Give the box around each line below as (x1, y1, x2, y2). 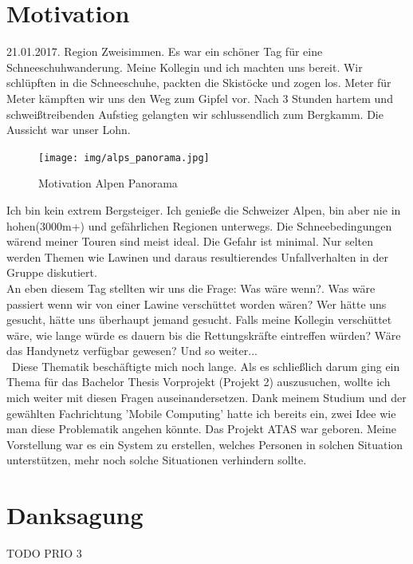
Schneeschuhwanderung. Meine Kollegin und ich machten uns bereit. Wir (6, 58, 363, 75)
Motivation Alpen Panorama (38, 175, 178, 191)
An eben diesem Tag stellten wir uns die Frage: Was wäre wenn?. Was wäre (6, 279, 376, 296)
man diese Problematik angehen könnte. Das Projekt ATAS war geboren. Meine (6, 420, 396, 437)
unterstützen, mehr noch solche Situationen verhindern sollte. (6, 452, 307, 468)
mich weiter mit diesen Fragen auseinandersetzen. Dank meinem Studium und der (6, 389, 407, 406)
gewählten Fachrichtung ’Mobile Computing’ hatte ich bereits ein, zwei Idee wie (6, 404, 396, 421)
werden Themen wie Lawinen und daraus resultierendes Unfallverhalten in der (6, 248, 389, 265)
